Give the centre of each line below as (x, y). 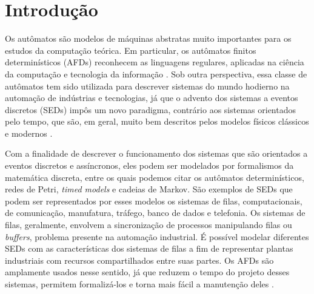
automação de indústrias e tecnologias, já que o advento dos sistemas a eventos (152, 98)
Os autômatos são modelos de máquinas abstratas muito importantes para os (148, 38)
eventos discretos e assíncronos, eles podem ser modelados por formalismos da (149, 165)
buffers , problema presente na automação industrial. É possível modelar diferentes (157, 236)
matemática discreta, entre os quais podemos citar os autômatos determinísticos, (155, 177)
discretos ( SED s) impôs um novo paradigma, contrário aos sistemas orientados (150, 109)
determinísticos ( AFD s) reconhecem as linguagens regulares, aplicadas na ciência (155, 62)
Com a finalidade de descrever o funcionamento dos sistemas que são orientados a (156, 153)
